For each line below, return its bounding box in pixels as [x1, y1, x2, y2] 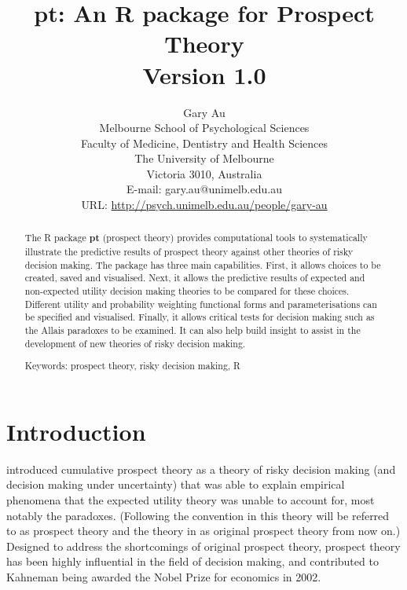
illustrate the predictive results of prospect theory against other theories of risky [24, 245, 354, 258]
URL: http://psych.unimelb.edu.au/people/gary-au [81, 196, 328, 213]
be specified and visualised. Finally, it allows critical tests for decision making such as [24, 310, 375, 324]
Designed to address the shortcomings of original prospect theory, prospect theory [6, 537, 401, 554]
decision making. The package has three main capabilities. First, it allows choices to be [24, 258, 381, 271]
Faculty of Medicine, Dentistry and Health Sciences [80, 134, 328, 151]
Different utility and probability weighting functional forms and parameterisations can [24, 297, 377, 310]
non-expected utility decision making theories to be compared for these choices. [24, 284, 350, 298]
